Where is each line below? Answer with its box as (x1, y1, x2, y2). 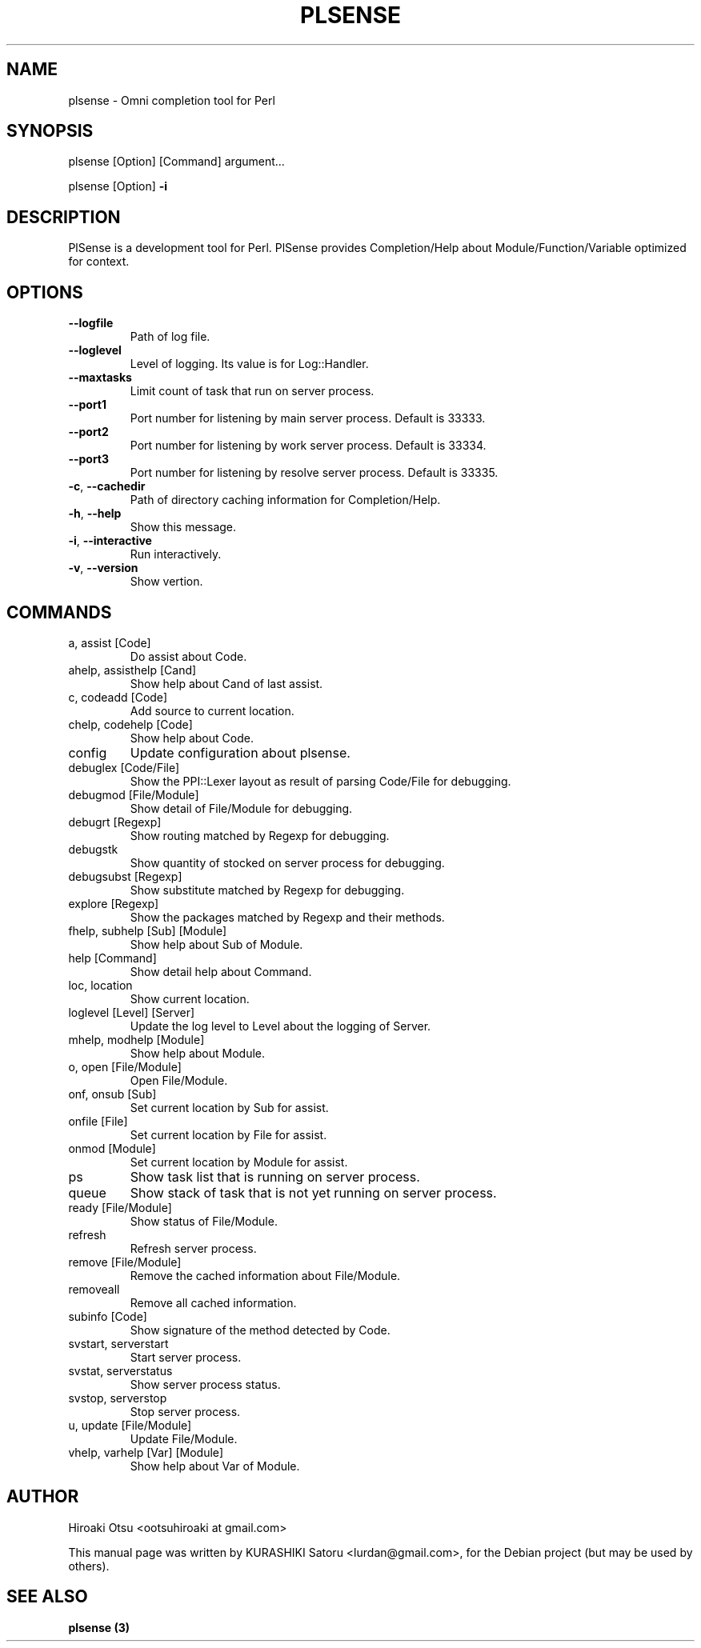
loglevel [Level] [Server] (68, 1005, 195, 1019)
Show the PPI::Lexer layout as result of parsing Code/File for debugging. (130, 774, 511, 788)
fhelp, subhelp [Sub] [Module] (68, 923, 227, 938)
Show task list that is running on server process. (130, 1168, 420, 1185)
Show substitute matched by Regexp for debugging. (130, 882, 405, 897)
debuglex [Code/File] (68, 760, 180, 774)
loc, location (68, 978, 133, 992)
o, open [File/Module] (68, 1059, 182, 1074)
